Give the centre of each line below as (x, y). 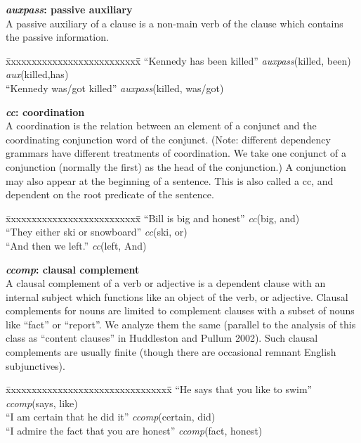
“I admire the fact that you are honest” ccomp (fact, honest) (134, 431)
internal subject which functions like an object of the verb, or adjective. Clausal (177, 296)
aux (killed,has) (37, 74)
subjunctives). (35, 365)
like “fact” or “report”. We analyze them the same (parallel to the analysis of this (181, 324)
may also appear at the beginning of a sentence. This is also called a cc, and (170, 180)
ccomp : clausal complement (73, 269)
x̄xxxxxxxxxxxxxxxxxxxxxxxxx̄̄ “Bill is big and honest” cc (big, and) (153, 218)
